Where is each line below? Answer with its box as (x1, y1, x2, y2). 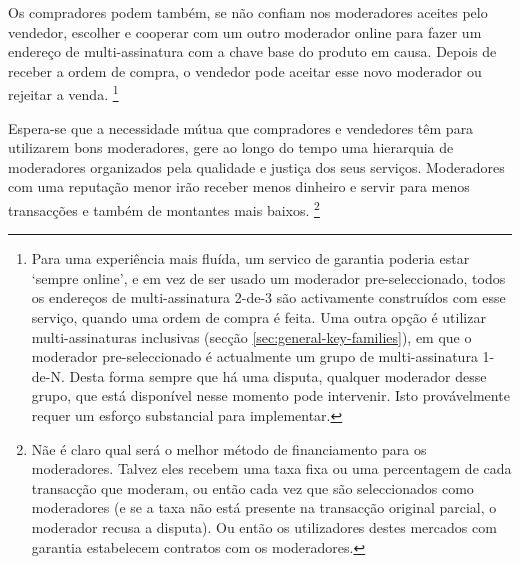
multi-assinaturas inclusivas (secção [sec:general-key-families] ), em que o (31, 326, 472, 347)
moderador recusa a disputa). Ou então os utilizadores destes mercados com (31, 516, 497, 537)
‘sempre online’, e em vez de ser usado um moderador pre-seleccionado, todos (31, 267, 506, 288)
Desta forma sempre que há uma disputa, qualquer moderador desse (69, 365, 487, 386)
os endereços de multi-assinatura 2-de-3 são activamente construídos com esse (31, 287, 506, 308)
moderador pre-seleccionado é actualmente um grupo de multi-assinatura (31, 346, 478, 367)
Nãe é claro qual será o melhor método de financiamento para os (31, 438, 427, 459)
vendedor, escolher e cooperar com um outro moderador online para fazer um (8, 21, 482, 42)
